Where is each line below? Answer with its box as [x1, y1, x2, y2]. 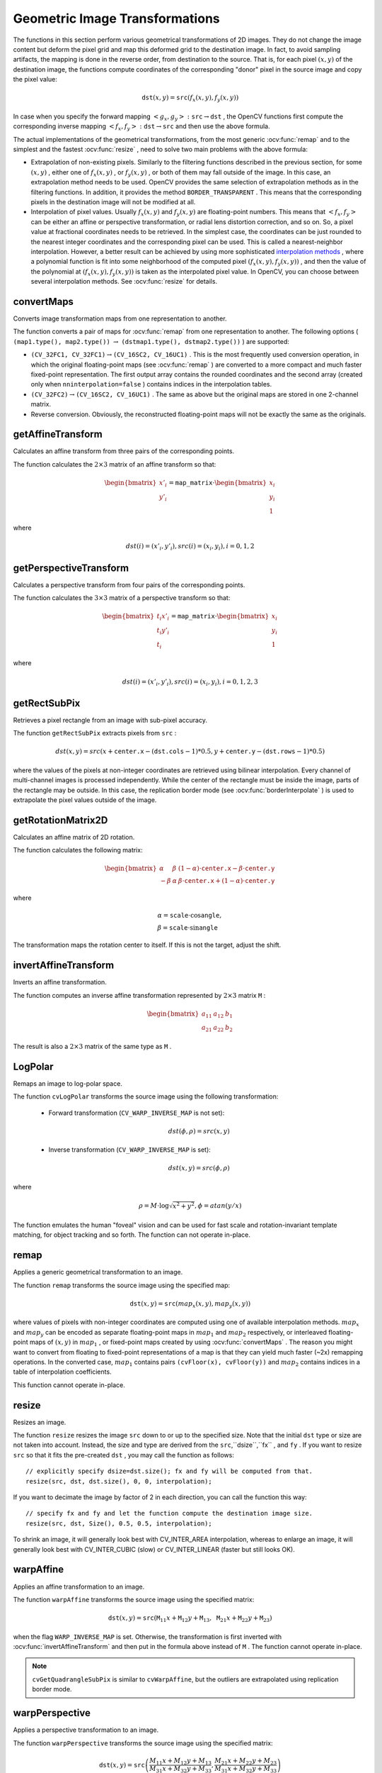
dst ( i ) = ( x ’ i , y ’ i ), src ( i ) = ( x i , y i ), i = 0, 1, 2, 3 [122, 677, 258, 687]
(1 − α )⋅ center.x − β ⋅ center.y [178, 865, 275, 872]
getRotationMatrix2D [13, 814, 108, 826]
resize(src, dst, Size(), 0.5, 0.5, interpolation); [25, 1519, 212, 1528]
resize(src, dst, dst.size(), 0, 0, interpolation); [25, 1477, 212, 1485]
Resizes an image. [13, 1418, 66, 1426]
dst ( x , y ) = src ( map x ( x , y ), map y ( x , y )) [129, 1299, 251, 1309]
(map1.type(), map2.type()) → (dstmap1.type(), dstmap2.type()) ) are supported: [13, 337, 289, 345]
